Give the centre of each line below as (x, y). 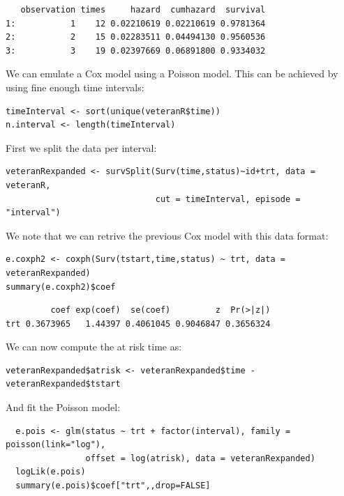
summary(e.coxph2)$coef (61, 287)
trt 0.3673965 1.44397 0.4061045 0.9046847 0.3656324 (138, 324)
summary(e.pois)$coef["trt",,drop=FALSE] (113, 486)
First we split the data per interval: (81, 147)
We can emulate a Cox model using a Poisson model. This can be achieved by (172, 73)
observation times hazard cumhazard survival (143, 10)
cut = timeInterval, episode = (228, 199)
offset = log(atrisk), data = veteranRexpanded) (200, 458)
